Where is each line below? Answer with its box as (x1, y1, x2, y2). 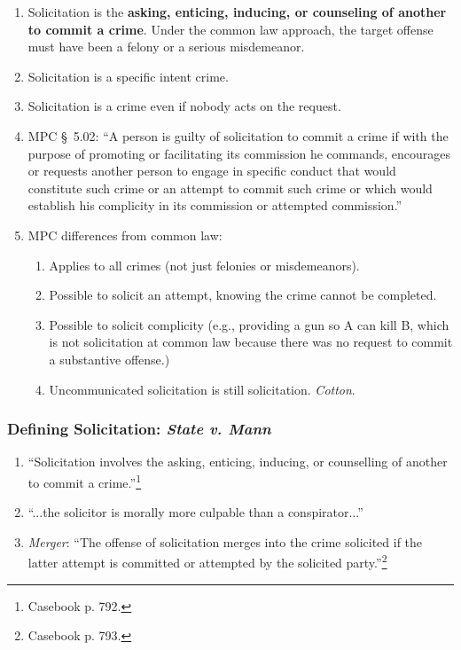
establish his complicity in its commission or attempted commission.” (27, 196, 402, 215)
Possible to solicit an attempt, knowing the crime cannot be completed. (49, 286, 437, 304)
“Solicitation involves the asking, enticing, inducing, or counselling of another (27, 452, 448, 471)
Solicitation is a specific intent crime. (27, 67, 229, 85)
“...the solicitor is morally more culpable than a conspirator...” (27, 503, 363, 521)
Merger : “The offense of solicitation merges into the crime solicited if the (27, 532, 423, 551)
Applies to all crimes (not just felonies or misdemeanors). (49, 255, 360, 274)
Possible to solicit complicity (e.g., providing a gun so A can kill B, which (49, 315, 449, 333)
